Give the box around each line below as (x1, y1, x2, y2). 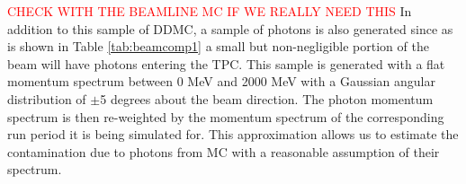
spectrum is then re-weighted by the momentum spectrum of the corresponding (7, 107, 444, 126)
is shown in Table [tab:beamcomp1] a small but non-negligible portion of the (7, 37, 429, 56)
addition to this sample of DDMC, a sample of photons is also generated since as (7, 19, 453, 38)
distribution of (7, 89, 86, 108)
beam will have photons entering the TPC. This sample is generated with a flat (7, 54, 445, 73)
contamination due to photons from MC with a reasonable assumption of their (7, 142, 440, 161)
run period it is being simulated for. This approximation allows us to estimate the (7, 125, 459, 144)
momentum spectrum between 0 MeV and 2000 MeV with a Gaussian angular (7, 72, 435, 91)
